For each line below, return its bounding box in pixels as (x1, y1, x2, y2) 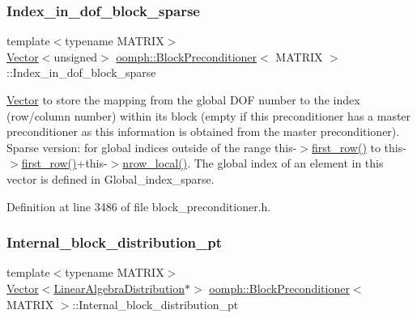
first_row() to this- (312, 138, 406, 155)
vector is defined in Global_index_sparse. (6, 170, 215, 187)
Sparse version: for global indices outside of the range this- (6, 138, 297, 155)
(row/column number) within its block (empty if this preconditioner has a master (6, 107, 411, 124)
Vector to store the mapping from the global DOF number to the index (6, 91, 360, 108)
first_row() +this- (21, 155, 108, 172)
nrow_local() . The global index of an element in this (122, 155, 384, 172)
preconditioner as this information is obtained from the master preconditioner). (6, 123, 400, 140)
